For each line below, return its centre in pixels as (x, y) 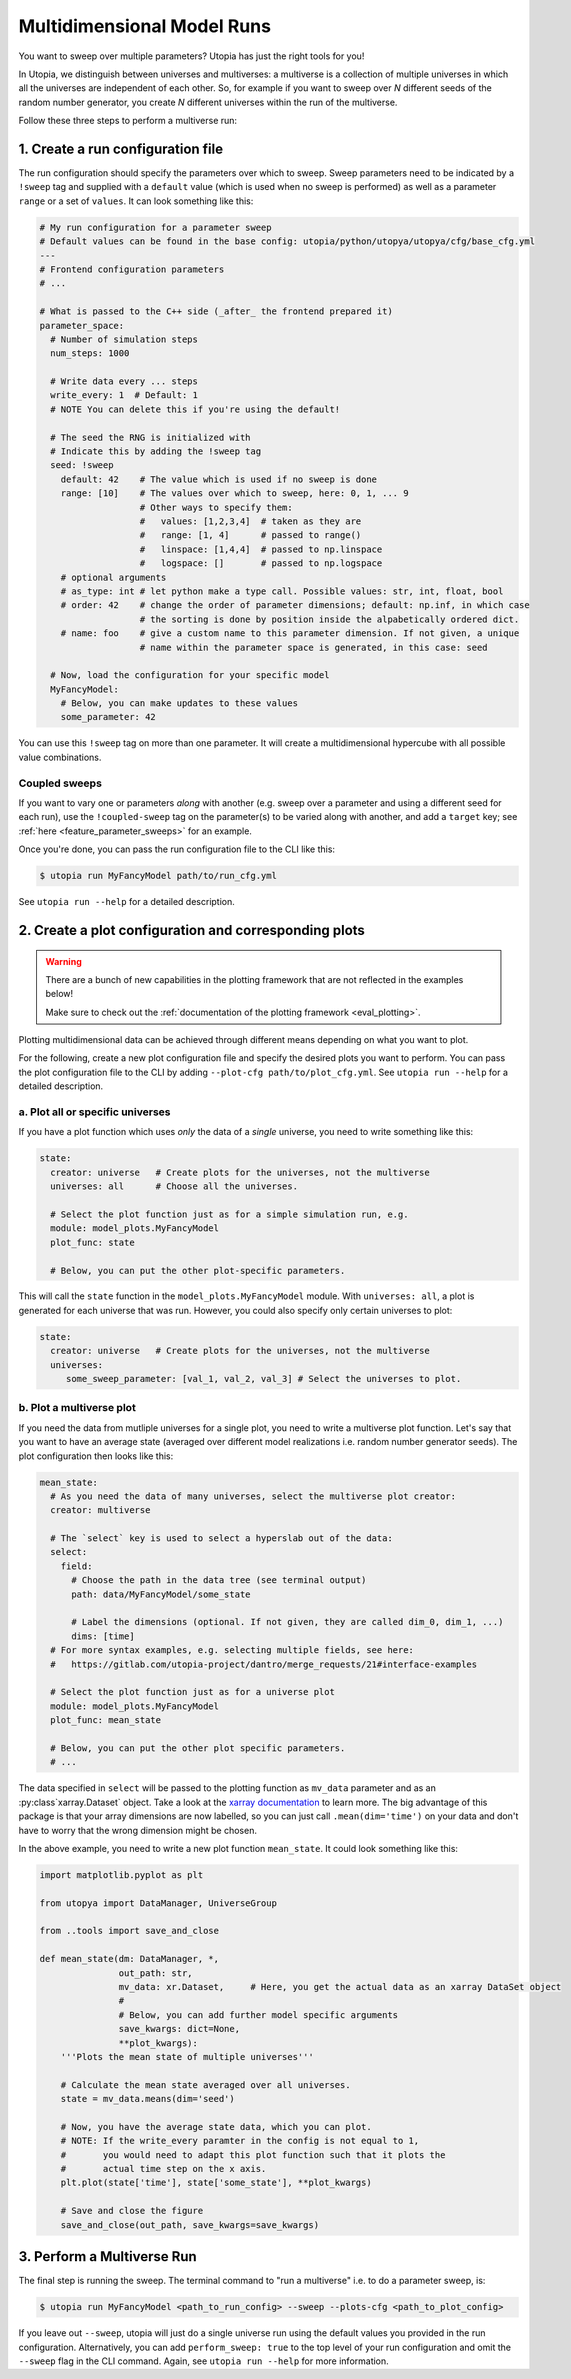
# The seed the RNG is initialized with (150, 437)
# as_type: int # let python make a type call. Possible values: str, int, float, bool (282, 591)
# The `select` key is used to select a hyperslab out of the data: (222, 1538)
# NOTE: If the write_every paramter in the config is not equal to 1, (240, 2141)
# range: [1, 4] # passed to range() (250, 535)
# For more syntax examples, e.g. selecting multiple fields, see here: (232, 1650)
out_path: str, (156, 1973)
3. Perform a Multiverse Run (107, 2256)
